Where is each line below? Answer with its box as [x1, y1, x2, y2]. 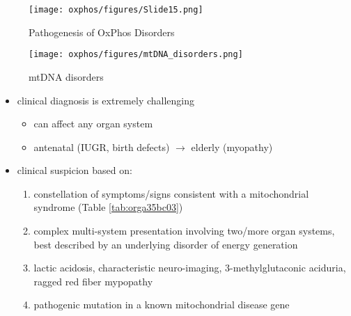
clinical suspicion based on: [17, 163, 132, 177]
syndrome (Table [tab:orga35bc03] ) [33, 200, 183, 214]
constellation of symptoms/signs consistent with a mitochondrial [33, 186, 309, 200]
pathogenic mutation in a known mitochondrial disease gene [33, 297, 290, 312]
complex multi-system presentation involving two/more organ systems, [33, 223, 335, 238]
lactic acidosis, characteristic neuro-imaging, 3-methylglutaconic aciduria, [33, 260, 346, 275]
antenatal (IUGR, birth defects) [33, 139, 170, 154]
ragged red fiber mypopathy [33, 274, 153, 288]
